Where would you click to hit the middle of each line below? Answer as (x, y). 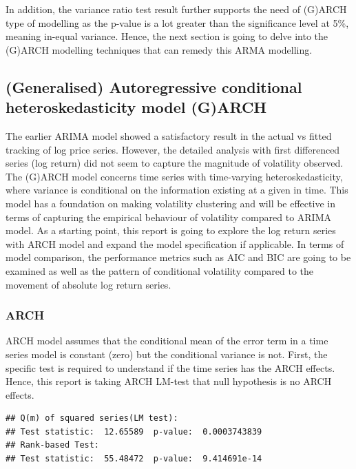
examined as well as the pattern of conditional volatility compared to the (160, 270)
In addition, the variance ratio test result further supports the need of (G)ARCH (176, 9)
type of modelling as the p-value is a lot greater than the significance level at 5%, (177, 22)
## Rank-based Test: (53, 445)
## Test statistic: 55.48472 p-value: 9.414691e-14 (134, 459)
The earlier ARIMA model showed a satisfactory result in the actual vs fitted (169, 135)
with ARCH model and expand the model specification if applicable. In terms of (175, 243)
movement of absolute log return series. (88, 284)
